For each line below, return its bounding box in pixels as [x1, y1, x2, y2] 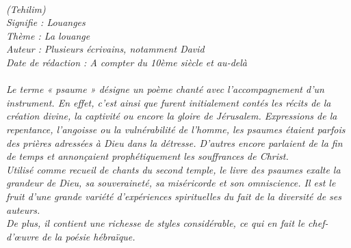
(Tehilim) [6, 1, 46, 16]
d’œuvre [6, 229, 39, 243]
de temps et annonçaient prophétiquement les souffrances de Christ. [6, 149, 289, 163]
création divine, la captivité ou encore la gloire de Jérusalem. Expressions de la [6, 109, 337, 123]
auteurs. [6, 202, 40, 217]
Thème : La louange [6, 28, 90, 42]
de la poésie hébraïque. [42, 229, 135, 243]
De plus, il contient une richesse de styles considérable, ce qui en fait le [6, 216, 305, 230]
